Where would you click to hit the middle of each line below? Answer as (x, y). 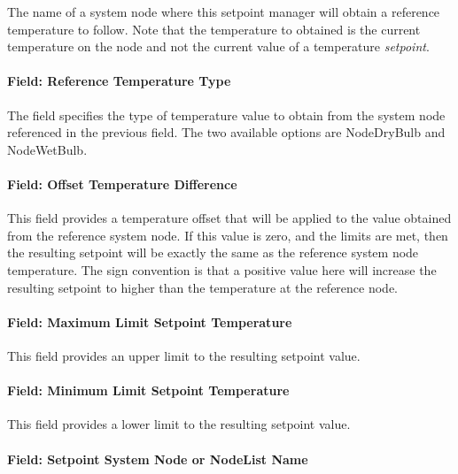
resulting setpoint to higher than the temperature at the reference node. (203, 287)
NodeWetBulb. (47, 149)
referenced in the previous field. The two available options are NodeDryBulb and (226, 132)
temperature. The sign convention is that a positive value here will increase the (222, 269)
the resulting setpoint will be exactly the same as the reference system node (213, 252)
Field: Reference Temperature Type (119, 81)
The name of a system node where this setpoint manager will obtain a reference (224, 11)
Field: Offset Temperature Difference (122, 183)
